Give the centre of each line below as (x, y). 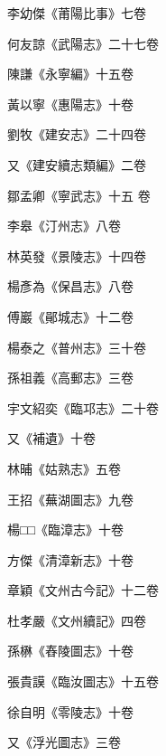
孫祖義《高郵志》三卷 (70, 378)
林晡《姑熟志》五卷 (64, 468)
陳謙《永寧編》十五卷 (70, 74)
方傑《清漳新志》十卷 (70, 559)
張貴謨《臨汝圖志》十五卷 (83, 681)
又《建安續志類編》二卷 (77, 164)
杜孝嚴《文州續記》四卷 (77, 620)
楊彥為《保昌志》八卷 (70, 286)
